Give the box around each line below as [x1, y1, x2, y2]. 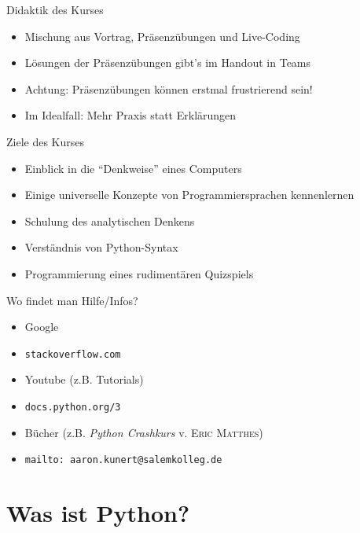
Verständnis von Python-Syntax [24, 239, 178, 255]
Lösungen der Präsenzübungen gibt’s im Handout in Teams [24, 54, 311, 71]
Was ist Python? [6, 497, 190, 529]
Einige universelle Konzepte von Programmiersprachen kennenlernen [24, 186, 354, 203]
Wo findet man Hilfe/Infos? [6, 292, 138, 308]
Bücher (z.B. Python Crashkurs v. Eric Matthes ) [24, 424, 263, 440]
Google [24, 318, 59, 335]
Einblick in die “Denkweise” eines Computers [24, 160, 242, 176]
